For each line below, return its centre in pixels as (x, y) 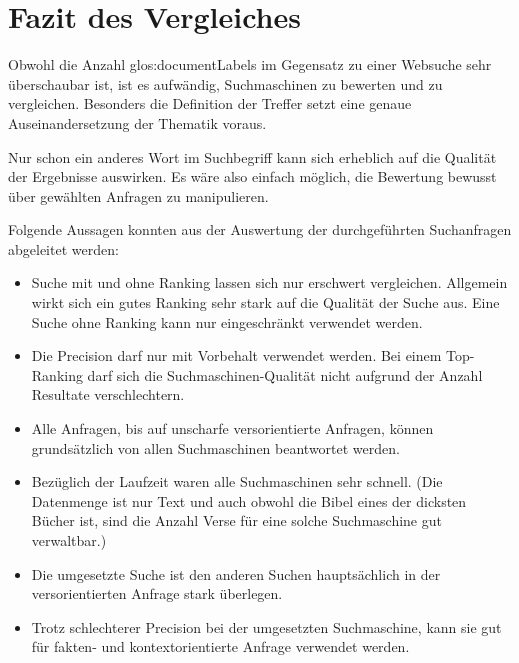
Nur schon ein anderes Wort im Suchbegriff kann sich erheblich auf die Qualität (252, 156)
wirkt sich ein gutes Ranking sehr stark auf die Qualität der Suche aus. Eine (265, 302)
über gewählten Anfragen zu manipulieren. (138, 195)
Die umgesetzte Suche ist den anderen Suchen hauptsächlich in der (236, 573)
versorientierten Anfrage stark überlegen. (157, 593)
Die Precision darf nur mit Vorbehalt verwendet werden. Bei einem (236, 355)
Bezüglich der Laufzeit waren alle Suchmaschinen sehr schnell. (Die (237, 481)
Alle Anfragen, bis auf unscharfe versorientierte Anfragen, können (232, 428)
